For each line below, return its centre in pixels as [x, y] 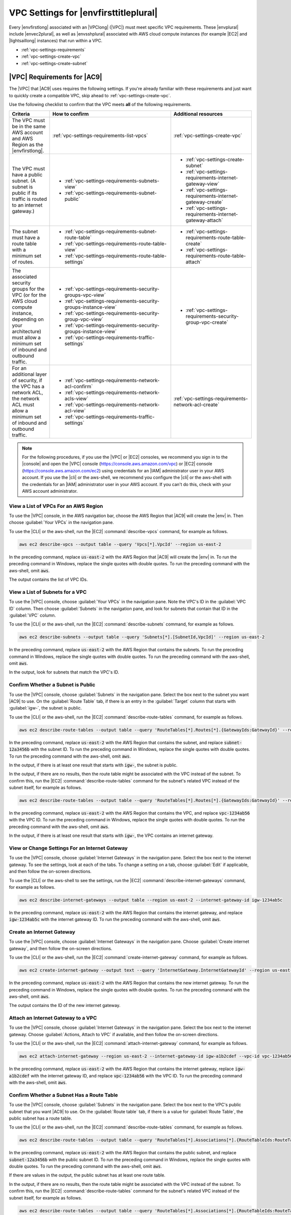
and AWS [23, 139]
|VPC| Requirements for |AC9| [56, 77]
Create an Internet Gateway [42, 932]
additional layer [29, 374]
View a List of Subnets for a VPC [48, 592]
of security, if [27, 380]
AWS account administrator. [50, 491]
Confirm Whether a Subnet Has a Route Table [64, 1095]
